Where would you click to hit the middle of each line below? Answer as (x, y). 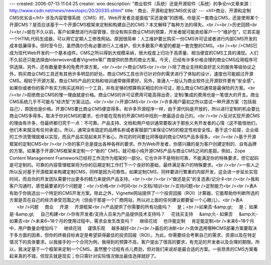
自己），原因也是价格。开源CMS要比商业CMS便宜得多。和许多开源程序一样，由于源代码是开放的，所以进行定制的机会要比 (135, 109)
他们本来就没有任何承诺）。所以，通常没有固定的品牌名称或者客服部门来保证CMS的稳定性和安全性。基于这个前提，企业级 (134, 130)
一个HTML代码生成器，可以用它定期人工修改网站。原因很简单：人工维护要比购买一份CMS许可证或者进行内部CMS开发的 (133, 39)
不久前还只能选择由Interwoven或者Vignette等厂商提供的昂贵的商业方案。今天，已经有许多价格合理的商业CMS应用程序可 (133, 60)
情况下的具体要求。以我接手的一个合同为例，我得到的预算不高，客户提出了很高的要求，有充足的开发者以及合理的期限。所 (134, 242)
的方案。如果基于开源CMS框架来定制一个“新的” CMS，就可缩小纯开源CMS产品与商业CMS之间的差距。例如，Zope (127, 151)
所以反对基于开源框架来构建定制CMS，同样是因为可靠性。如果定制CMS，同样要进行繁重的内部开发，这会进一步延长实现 (133, 172)
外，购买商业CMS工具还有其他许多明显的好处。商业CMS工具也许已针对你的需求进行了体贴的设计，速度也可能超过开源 (131, 74)
